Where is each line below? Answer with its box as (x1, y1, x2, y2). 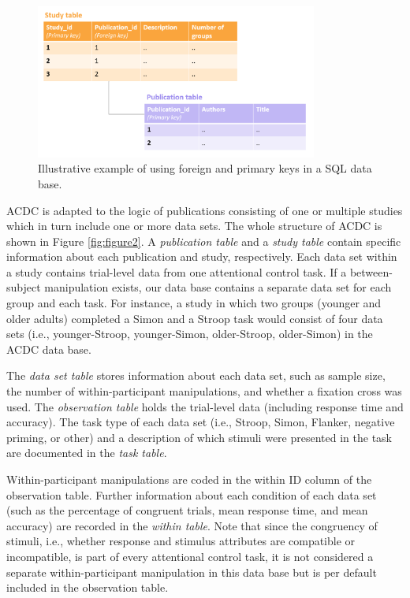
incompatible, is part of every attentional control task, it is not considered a (6, 548, 374, 564)
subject (6, 279, 41, 295)
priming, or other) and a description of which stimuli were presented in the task (6, 429, 392, 445)
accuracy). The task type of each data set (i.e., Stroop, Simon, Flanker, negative (6, 414, 395, 430)
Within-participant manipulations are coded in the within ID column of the (6, 471, 372, 488)
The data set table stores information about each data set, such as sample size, (6, 367, 386, 384)
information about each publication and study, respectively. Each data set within (6, 248, 397, 265)
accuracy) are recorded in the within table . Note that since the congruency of (6, 517, 378, 533)
